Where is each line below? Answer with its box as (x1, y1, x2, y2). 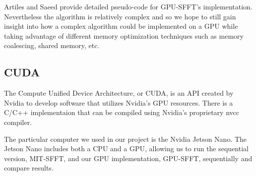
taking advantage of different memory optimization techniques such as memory (4, 30, 244, 41)
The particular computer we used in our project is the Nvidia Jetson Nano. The (4, 133, 247, 144)
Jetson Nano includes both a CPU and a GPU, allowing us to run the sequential (4, 143, 249, 154)
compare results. (4, 163, 54, 173)
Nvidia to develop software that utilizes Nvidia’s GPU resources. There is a (4, 97, 233, 108)
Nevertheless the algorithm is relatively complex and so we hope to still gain (4, 11, 236, 21)
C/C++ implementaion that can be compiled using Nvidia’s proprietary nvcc (4, 107, 239, 117)
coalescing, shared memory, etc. (4, 40, 100, 51)
